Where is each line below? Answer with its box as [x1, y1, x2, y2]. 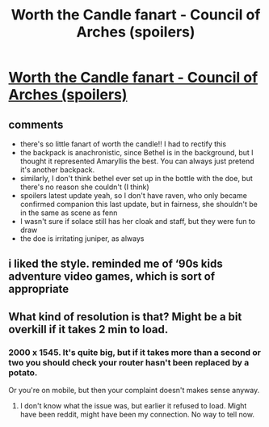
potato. [8, 366, 38, 378]
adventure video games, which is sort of [8, 269, 216, 284]
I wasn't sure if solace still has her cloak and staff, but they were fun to [19, 217, 256, 226]
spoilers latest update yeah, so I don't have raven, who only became [19, 191, 248, 200]
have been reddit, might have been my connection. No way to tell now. [19, 410, 254, 420]
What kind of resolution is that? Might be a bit [8, 310, 242, 323]
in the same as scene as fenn [19, 208, 118, 218]
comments [8, 117, 64, 131]
